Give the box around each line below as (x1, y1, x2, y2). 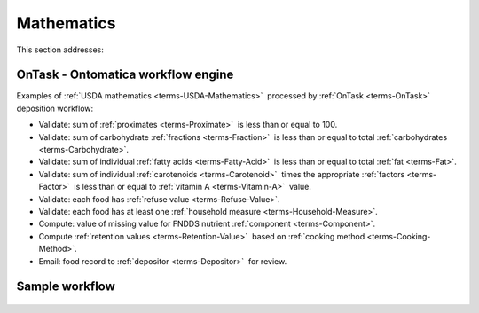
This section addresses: (16, 44, 104, 55)
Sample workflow (16, 279, 115, 294)
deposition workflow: (16, 103, 94, 113)
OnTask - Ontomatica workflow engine (16, 67, 234, 82)
